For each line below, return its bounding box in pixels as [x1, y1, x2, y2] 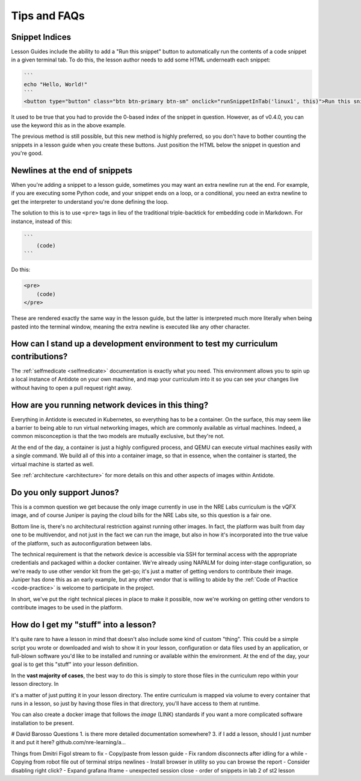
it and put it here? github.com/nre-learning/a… [11, 739, 126, 746]
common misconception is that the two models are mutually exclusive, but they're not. [11, 433, 225, 440]
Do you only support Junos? [11, 487, 120, 497]
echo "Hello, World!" [23, 81, 88, 87]
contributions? [11, 351, 68, 362]
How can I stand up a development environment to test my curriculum [11, 339, 278, 349]
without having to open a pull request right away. [11, 384, 132, 391]
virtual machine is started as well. [11, 460, 94, 468]
